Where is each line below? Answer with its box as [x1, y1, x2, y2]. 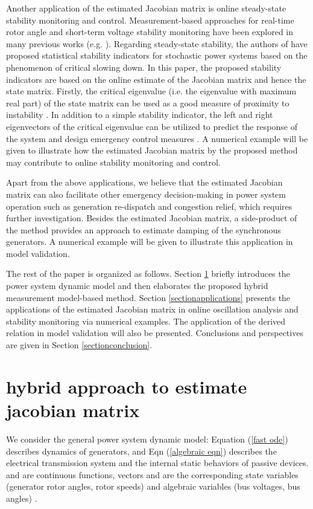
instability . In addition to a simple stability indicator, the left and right [6, 108, 273, 121]
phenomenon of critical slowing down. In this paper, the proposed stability [6, 60, 282, 73]
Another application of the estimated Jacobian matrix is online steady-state [6, 2, 286, 14]
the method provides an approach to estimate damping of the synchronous [6, 223, 281, 236]
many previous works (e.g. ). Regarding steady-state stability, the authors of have [6, 37, 308, 50]
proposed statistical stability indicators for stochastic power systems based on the [6, 49, 308, 62]
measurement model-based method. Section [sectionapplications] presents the [6, 291, 291, 303]
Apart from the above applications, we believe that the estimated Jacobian [6, 176, 283, 189]
